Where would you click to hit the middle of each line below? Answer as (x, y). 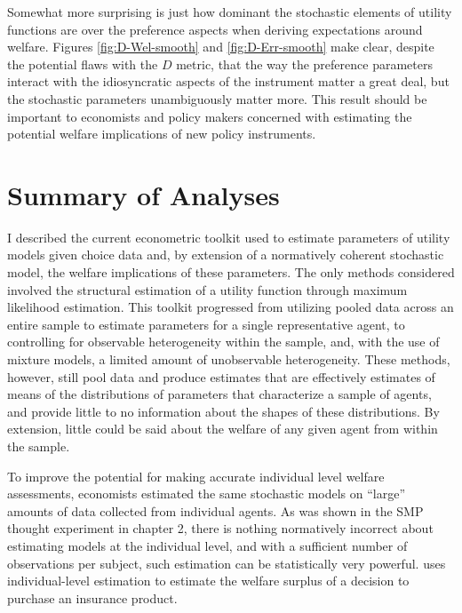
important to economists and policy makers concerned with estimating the (210, 116)
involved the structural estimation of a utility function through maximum (207, 289)
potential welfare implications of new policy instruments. (162, 134)
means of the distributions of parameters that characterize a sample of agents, (219, 394)
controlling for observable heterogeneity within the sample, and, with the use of (223, 342)
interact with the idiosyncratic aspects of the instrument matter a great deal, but (228, 81)
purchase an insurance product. (92, 597)
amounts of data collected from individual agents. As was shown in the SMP (215, 510)
